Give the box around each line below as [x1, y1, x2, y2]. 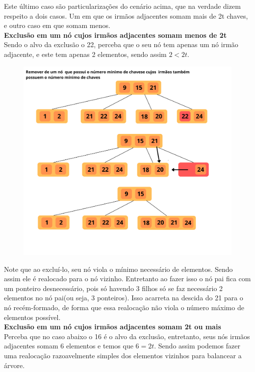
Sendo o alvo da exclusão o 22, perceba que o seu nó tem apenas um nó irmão [4, 39, 238, 50]
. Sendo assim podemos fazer [154, 341, 240, 351]
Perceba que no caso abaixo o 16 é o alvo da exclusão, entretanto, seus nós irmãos [4, 331, 250, 341]
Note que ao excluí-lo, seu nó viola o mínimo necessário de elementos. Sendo [4, 264, 233, 274]
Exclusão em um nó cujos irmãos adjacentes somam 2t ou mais [4, 321, 221, 332]
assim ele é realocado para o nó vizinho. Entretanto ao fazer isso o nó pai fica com [4, 273, 251, 284]
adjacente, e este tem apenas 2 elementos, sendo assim [4, 49, 167, 59]
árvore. [4, 360, 25, 370]
